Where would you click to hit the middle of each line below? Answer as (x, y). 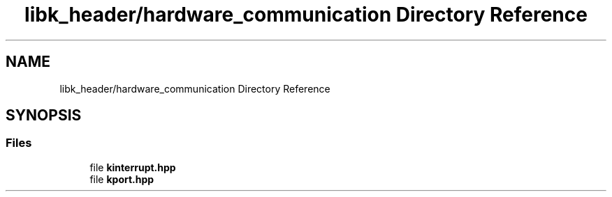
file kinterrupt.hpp (133, 167)
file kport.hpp (122, 179)
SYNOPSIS (44, 116)
